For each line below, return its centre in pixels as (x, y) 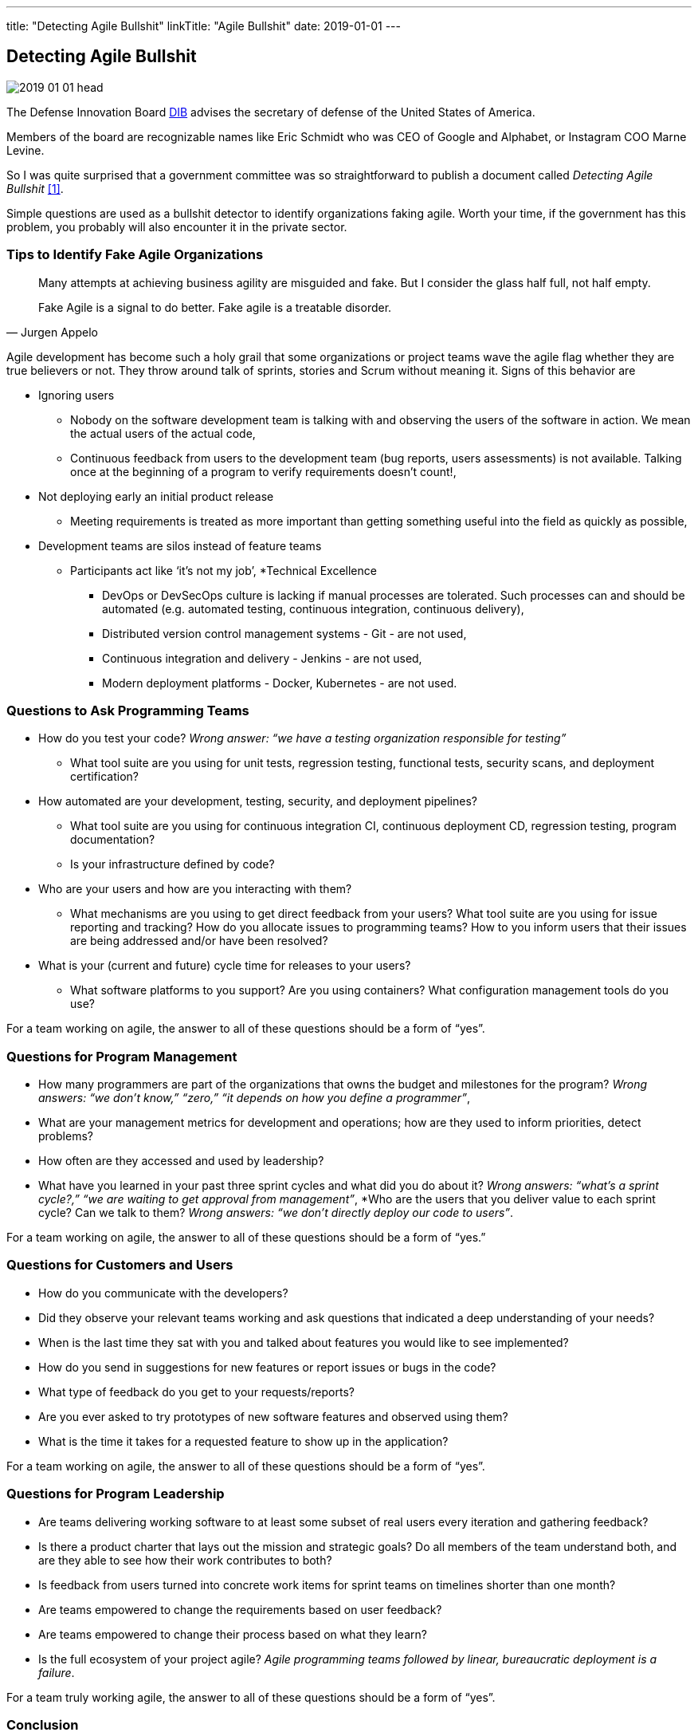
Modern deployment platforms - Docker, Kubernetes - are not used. (280, 683)
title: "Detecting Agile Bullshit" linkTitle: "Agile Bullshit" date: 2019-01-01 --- (204, 26)
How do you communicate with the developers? (163, 1293)
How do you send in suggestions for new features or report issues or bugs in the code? (267, 1367)
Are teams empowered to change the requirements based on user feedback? (240, 1609)
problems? (66, 1136)
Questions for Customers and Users (120, 1265)
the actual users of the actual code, (163, 433)
